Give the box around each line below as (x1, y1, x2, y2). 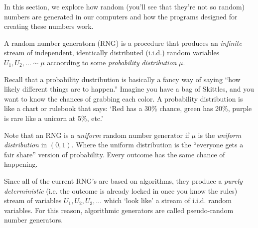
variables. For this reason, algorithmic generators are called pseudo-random (4, 205, 234, 215)
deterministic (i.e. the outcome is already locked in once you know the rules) (4, 185, 238, 196)
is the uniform (198, 129, 242, 140)
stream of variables (4, 195, 62, 206)
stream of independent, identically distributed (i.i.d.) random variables (4, 47, 220, 58)
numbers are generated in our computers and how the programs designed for (4, 11, 238, 21)
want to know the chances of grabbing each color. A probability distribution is (4, 93, 243, 104)
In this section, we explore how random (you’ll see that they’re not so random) (4, 1, 245, 11)
